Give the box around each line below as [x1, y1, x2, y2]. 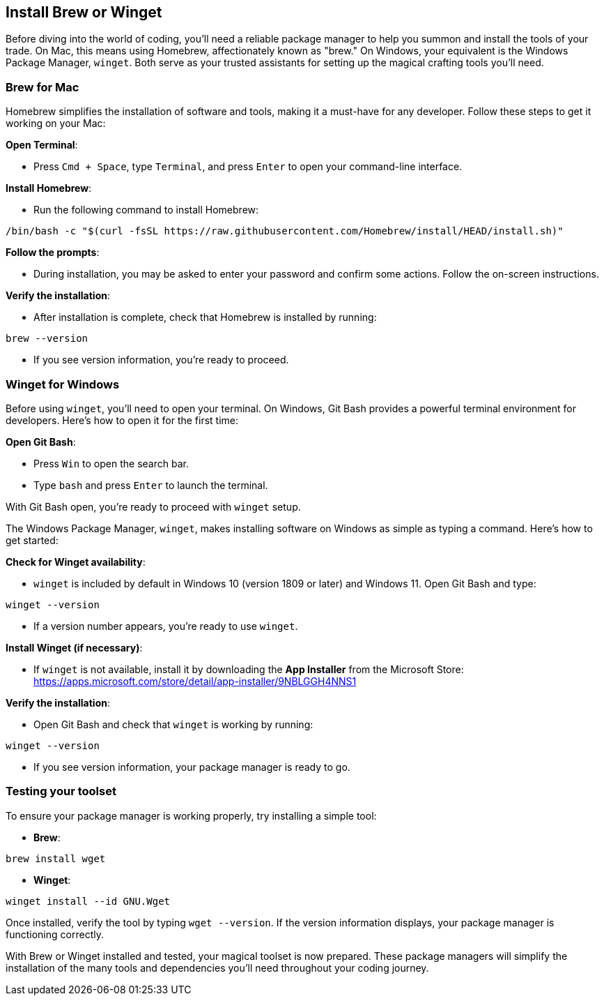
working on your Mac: [6, 117, 106, 130]
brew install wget [6, 852, 106, 864]
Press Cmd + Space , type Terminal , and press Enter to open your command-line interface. [33, 160, 463, 173]
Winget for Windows [6, 377, 120, 391]
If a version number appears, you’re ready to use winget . [33, 619, 298, 632]
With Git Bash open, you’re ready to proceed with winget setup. [6, 500, 301, 513]
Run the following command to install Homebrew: [33, 204, 259, 216]
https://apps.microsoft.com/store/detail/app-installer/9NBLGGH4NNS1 [33, 675, 357, 687]
